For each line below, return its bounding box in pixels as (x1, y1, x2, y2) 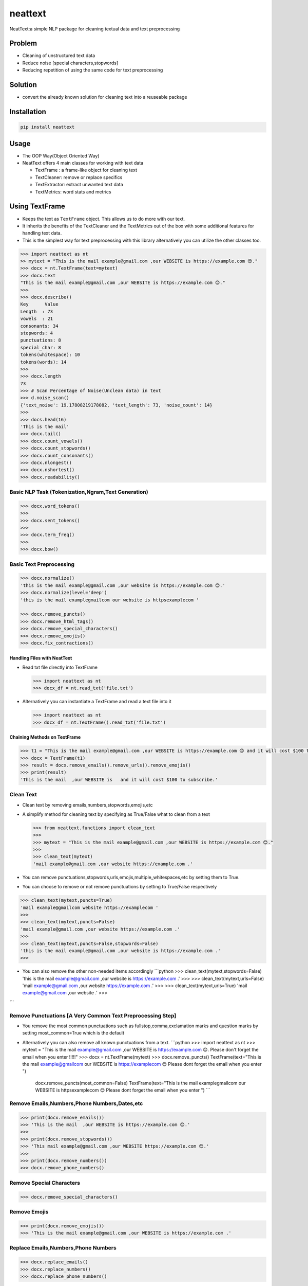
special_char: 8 (20, 345, 62, 350)
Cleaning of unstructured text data (22, 52, 95, 59)
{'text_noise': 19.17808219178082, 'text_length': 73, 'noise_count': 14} (20, 402, 213, 408)
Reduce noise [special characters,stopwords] (22, 60, 119, 66)
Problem (9, 39, 37, 48)
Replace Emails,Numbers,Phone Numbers (9, 1244, 117, 1252)
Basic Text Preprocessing (9, 561, 74, 568)
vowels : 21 (20, 316, 53, 321)
